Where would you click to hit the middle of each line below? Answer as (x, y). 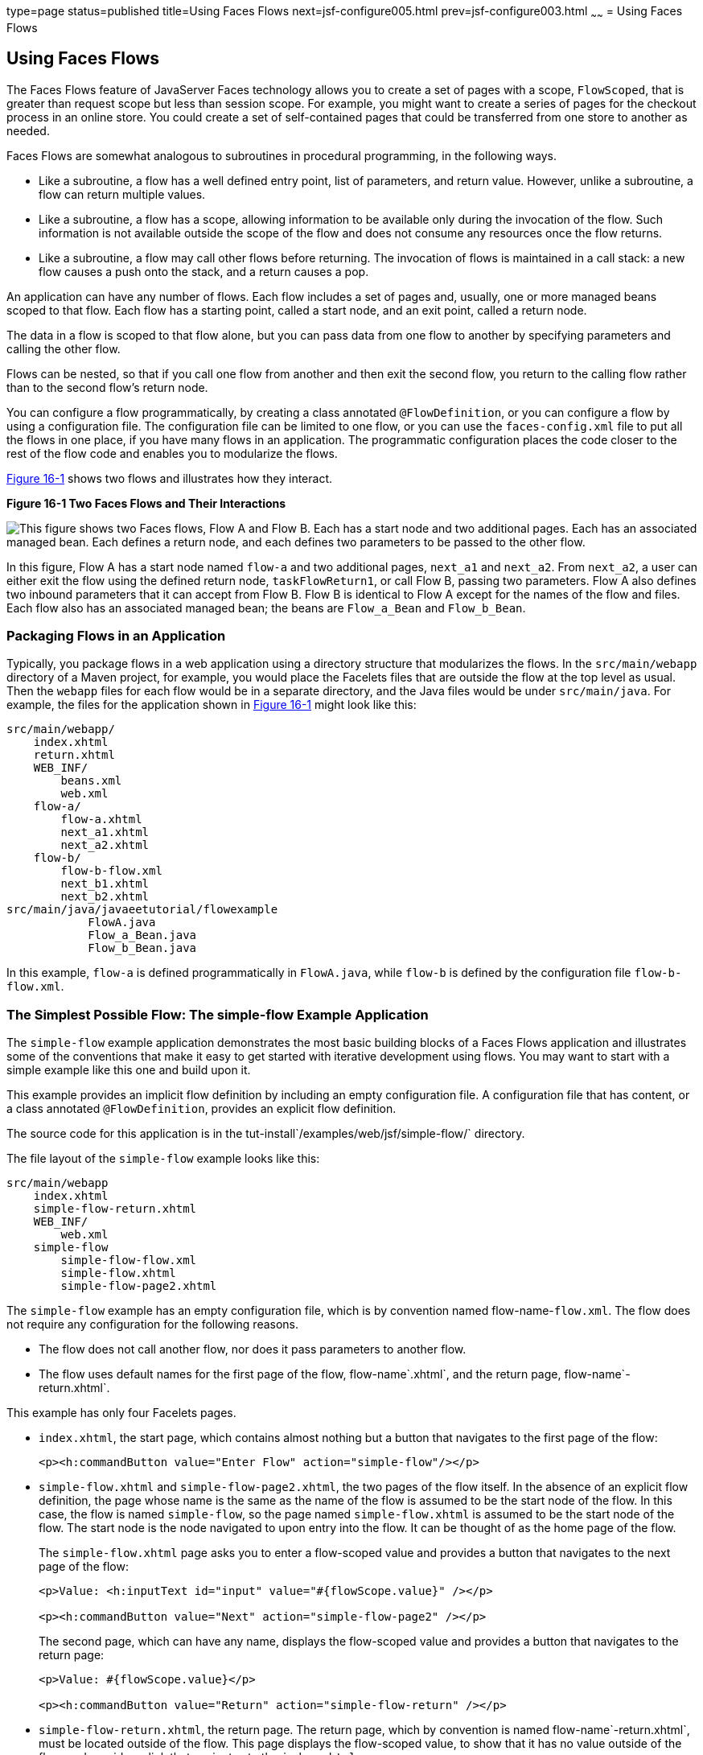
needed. (28, 130)
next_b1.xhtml (105, 884)
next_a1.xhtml (105, 832)
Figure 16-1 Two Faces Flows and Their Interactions (146, 503)
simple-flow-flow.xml (129, 1261)
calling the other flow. (64, 348)
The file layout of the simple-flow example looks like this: (163, 1159)
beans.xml (91, 781)
